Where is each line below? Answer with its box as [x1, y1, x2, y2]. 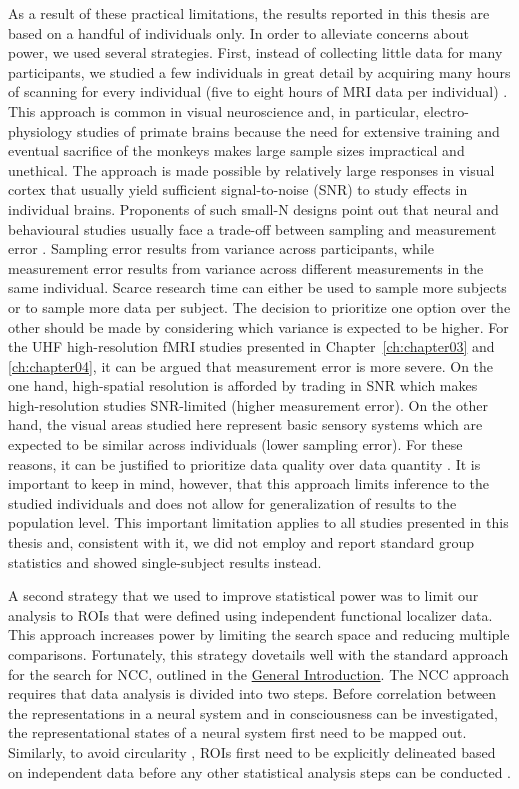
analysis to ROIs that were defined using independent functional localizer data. [8, 604, 493, 625]
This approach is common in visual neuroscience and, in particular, [8, 100, 420, 121]
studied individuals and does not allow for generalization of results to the [8, 492, 457, 513]
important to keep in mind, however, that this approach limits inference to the [8, 473, 489, 494]
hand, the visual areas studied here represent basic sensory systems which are [8, 414, 483, 435]
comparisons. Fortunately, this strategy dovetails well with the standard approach [8, 644, 509, 664]
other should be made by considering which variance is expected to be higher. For [8, 316, 509, 337]
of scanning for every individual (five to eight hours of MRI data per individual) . [8, 81, 508, 102]
